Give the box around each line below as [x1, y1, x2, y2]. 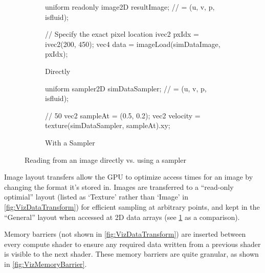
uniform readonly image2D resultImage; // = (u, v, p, [45, 2, 215, 12]
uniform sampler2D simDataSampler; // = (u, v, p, [45, 83, 207, 93]
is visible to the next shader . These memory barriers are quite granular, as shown [4, 249, 259, 259]
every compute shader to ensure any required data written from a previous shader [4, 238, 261, 249]
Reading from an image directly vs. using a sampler [25, 154, 186, 165]
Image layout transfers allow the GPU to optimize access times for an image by [4, 171, 253, 182]
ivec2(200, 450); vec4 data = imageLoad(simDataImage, [45, 38, 220, 49]
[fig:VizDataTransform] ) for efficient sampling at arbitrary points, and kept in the [4, 201, 260, 212]
